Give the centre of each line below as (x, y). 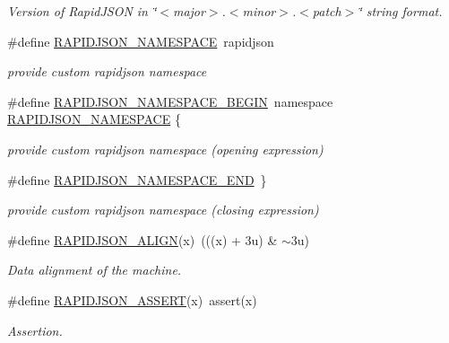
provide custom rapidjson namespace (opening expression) (165, 149)
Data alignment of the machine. (95, 270)
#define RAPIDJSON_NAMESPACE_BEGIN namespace (170, 101)
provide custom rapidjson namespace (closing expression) (163, 210)
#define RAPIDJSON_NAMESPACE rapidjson (141, 41)
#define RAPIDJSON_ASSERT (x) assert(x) (132, 299)
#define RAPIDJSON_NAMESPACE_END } (137, 179)
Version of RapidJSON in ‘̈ (82, 11)
